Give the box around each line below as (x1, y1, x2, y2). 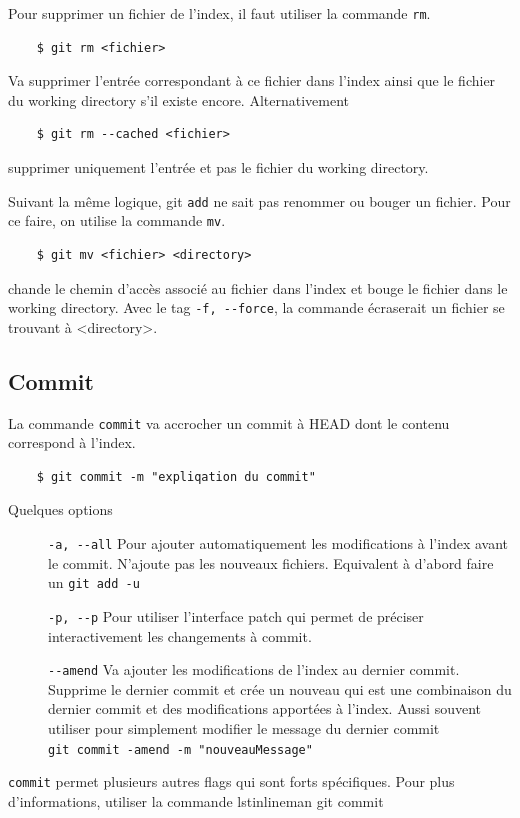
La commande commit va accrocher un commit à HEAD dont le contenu (8, 412, 450, 433)
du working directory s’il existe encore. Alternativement (8, 89, 350, 110)
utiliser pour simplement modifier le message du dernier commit (48, 718, 440, 739)
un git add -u (48, 572, 140, 593)
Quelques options (8, 499, 113, 520)
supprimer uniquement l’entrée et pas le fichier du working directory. (8, 157, 429, 178)
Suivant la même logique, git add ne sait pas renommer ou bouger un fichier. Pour (8, 190, 511, 211)
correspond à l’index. (8, 432, 136, 453)
